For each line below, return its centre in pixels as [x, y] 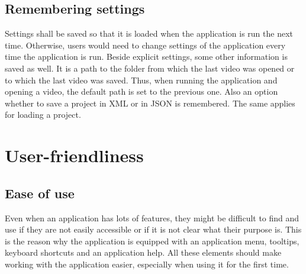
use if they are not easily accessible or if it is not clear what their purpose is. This [153, 229]
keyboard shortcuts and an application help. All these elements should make [143, 252]
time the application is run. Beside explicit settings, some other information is [146, 57]
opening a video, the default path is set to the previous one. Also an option [141, 91]
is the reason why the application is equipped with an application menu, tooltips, [152, 241]
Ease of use [40, 193]
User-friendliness [74, 155]
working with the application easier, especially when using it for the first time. [147, 264]
